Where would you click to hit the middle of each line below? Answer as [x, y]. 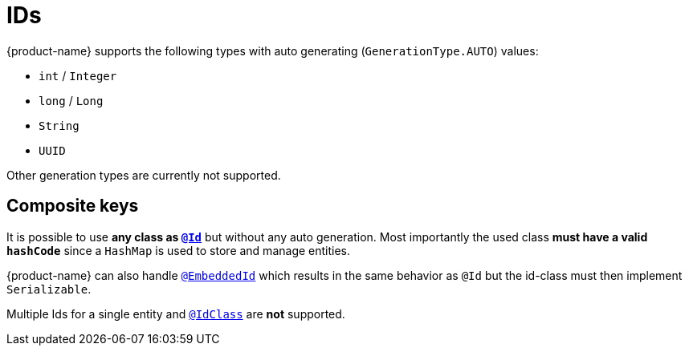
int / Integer [78, 75]
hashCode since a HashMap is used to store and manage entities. [179, 250]
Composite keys [73, 206]
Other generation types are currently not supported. [144, 175]
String [59, 125]
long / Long [71, 100]
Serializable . [49, 289]
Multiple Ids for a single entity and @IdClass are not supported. [176, 314]
